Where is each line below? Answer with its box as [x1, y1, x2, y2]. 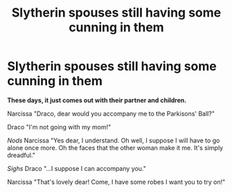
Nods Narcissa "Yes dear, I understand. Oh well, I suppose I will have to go [7, 136, 220, 145]
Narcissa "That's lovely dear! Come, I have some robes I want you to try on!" [7, 178, 226, 186]
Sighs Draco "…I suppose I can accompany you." [7, 164, 147, 172]
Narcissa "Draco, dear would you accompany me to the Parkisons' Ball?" [7, 109, 215, 118]
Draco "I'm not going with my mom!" [7, 122, 111, 131]
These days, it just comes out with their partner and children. [7, 95, 187, 104]
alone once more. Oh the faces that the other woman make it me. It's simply [7, 143, 224, 151]
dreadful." [7, 151, 36, 159]
